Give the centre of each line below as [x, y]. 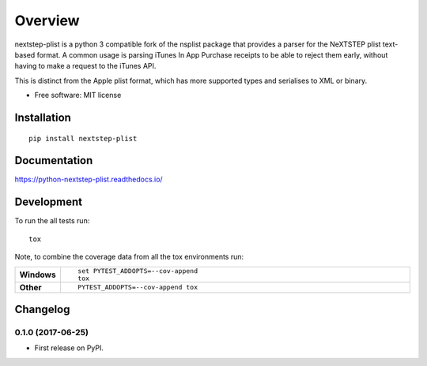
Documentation [54, 161]
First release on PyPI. [69, 348]
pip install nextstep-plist [83, 138]
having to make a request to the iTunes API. [85, 66]
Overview [47, 21]
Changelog [42, 309]
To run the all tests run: [52, 221]
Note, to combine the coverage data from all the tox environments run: [129, 257]
